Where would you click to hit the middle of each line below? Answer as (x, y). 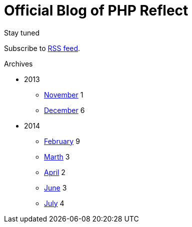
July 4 (54, 203)
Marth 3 (57, 156)
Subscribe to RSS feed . (42, 48)
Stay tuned (22, 32)
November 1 (64, 94)
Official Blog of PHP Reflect (96, 10)
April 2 (55, 172)
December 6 (64, 110)
